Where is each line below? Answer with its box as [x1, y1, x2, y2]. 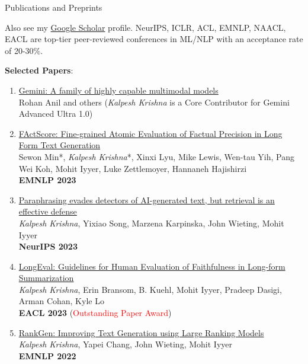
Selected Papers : [5, 64, 73, 76]
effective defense [18, 205, 77, 218]
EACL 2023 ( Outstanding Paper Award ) [18, 306, 172, 319]
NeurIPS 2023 [18, 240, 78, 253]
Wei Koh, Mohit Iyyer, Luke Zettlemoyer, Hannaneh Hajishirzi [18, 162, 247, 174]
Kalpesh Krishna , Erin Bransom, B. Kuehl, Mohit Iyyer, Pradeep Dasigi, [18, 283, 282, 295]
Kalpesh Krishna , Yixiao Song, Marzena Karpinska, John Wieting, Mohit [18, 216, 284, 229]
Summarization [18, 272, 74, 284]
